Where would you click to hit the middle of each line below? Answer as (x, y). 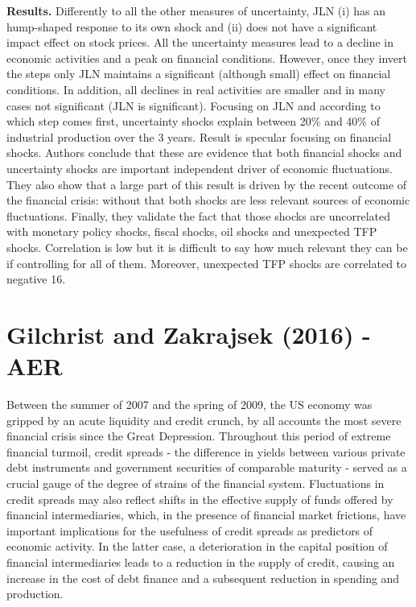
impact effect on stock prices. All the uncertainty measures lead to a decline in (200, 42)
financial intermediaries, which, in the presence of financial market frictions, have (206, 515)
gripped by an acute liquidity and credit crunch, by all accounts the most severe (204, 420)
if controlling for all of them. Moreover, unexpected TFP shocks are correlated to (207, 263)
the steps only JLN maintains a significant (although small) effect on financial (199, 74)
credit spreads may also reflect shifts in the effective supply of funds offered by (200, 499)
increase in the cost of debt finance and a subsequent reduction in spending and (203, 578)
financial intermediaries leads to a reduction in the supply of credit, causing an (201, 562)
